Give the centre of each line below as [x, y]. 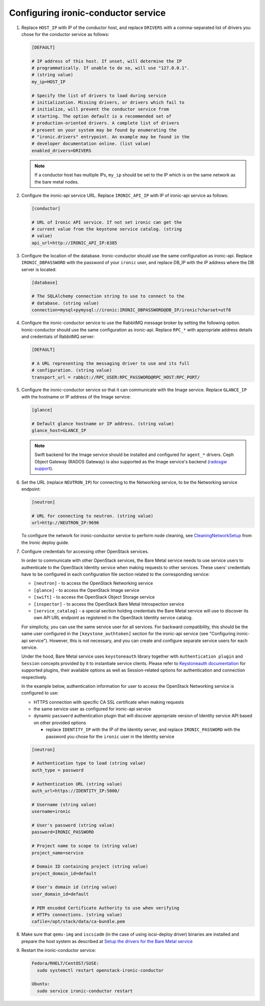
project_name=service [58, 853]
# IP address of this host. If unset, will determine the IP [107, 61]
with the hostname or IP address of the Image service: [76, 396]
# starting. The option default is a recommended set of [102, 116]
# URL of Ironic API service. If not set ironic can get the [107, 222]
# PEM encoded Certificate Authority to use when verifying [106, 908]
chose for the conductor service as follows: [65, 34]
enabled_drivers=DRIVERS [62, 151]
